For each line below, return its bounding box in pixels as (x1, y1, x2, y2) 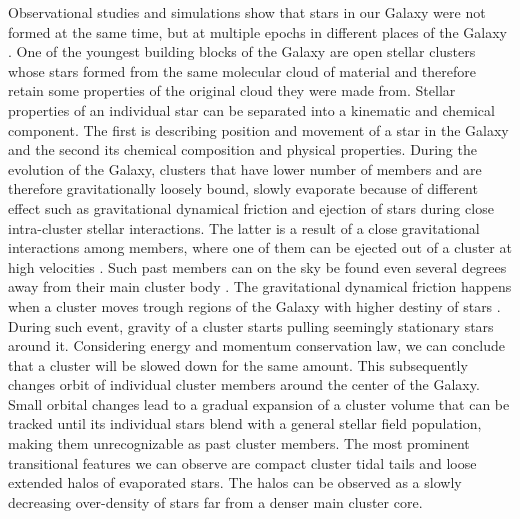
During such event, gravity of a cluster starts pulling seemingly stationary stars (8, 315, 494, 336)
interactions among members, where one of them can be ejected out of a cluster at (8, 237, 512, 258)
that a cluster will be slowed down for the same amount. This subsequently (8, 354, 468, 375)
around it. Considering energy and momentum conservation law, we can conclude (8, 335, 505, 356)
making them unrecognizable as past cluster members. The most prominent (8, 433, 470, 454)
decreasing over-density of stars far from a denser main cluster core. (8, 491, 423, 512)
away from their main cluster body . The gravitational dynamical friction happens (8, 276, 512, 297)
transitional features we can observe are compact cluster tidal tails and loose (8, 452, 477, 473)
